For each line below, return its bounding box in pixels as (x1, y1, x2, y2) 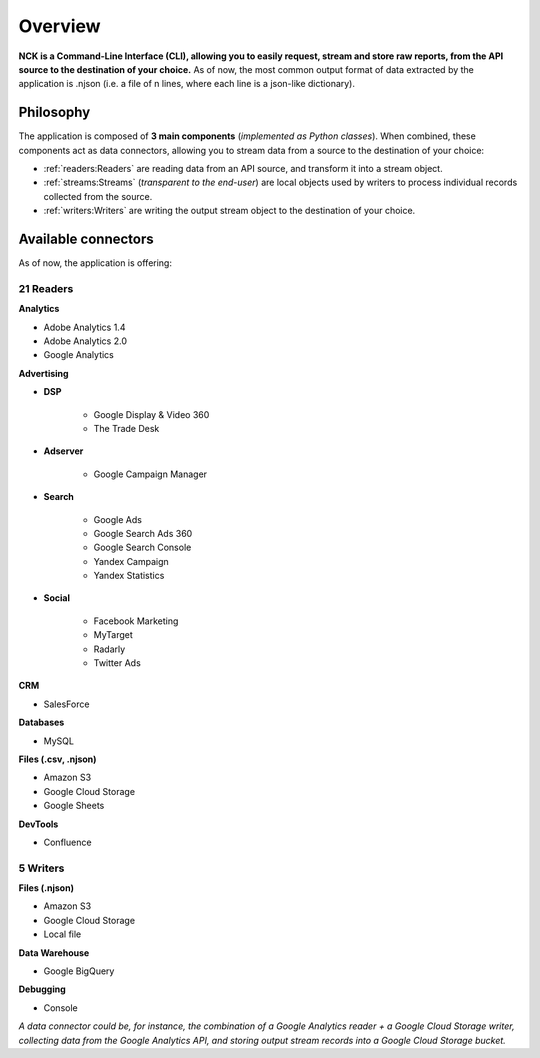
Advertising (18, 367, 69, 379)
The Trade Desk (93, 422, 160, 434)
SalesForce (43, 698, 90, 710)
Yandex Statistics (93, 570, 165, 582)
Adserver (43, 445, 84, 457)
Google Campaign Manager (93, 468, 208, 480)
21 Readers (18, 281, 74, 295)
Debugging (18, 983, 67, 995)
